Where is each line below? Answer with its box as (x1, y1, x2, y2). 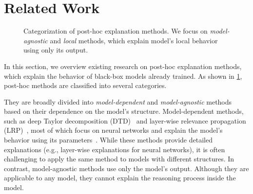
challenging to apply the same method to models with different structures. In (4, 154, 234, 164)
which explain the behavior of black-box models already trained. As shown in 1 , (4, 71, 242, 81)
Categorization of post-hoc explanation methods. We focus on (23, 26, 208, 36)
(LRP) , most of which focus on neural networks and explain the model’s (4, 125, 223, 135)
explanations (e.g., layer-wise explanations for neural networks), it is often (4, 144, 225, 154)
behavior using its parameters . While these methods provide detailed (4, 135, 213, 145)
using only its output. (23, 45, 88, 55)
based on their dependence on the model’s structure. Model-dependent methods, (4, 106, 244, 116)
